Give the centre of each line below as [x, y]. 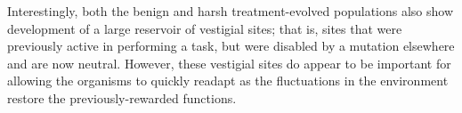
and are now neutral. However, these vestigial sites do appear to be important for [229, 63]
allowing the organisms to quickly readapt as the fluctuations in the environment [228, 81]
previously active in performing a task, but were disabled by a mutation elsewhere [231, 46]
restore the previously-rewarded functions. [122, 97]
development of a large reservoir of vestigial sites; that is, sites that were [205, 28]
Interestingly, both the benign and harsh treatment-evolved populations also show [231, 11]
